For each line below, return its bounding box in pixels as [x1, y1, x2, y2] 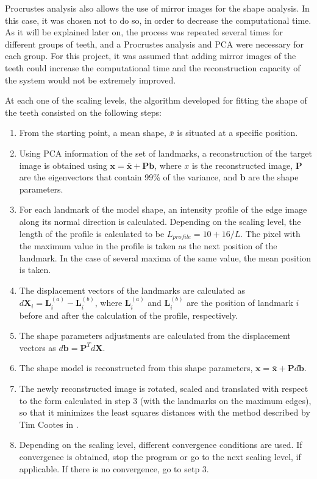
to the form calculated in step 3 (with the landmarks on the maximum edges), [19, 394, 312, 406]
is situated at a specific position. [177, 126, 298, 139]
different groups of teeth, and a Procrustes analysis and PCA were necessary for [5, 37, 304, 50]
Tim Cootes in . [19, 417, 79, 430]
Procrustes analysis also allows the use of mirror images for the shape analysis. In [5, 2, 310, 14]
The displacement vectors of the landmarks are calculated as [19, 283, 246, 296]
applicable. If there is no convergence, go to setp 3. [19, 462, 209, 475]
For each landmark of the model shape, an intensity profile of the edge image [19, 203, 307, 216]
